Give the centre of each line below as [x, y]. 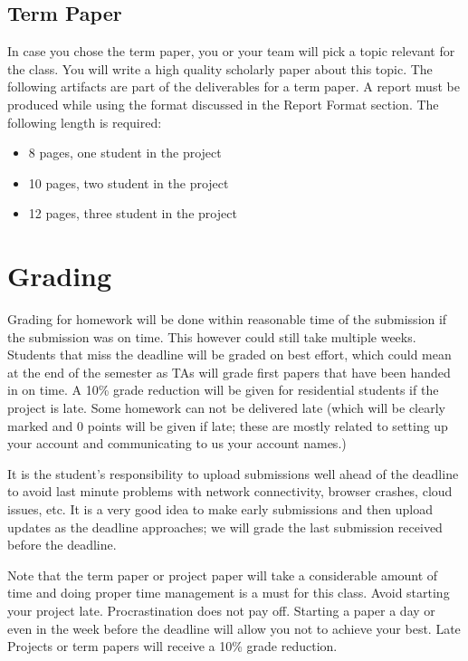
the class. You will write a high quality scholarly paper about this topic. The [220, 68]
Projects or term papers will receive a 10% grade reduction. [172, 646]
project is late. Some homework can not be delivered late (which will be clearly [226, 408]
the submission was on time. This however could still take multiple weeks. [212, 336]
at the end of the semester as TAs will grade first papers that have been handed [229, 372]
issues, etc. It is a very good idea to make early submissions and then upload [220, 509]
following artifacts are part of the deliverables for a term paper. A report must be [234, 86]
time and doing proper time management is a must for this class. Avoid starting [229, 593]
